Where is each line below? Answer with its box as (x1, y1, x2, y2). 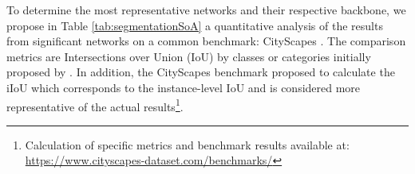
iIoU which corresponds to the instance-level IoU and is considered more (6, 79, 361, 95)
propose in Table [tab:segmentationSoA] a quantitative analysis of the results (6, 17, 383, 33)
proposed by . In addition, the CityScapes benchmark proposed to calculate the (6, 64, 395, 80)
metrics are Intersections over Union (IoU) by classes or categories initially (6, 48, 371, 64)
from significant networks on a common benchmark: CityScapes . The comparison (6, 33, 406, 49)
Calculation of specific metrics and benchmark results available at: (25, 136, 350, 153)
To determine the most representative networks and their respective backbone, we (6, 2, 406, 17)
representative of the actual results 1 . (6, 95, 184, 114)
